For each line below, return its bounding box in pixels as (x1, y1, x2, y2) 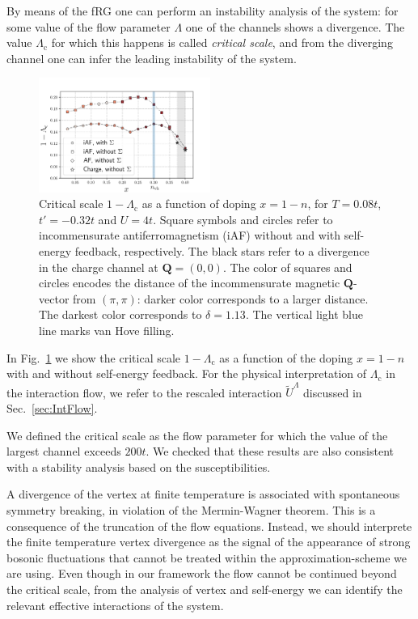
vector (39, 290, 70, 307)
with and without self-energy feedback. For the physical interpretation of (6, 365, 367, 382)
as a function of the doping (219, 349, 353, 366)
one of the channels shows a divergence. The (185, 18, 405, 35)
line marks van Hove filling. (39, 321, 175, 338)
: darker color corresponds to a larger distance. (137, 290, 369, 307)
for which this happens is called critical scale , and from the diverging (51, 34, 393, 51)
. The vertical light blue (245, 306, 363, 323)
